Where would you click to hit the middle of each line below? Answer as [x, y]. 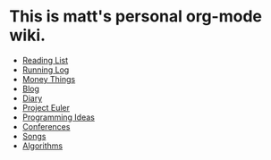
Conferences [46, 126]
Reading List [45, 60]
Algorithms [42, 146]
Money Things [49, 79]
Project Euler [46, 107]
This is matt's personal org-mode [135, 17]
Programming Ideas [59, 117]
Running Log [46, 70]
